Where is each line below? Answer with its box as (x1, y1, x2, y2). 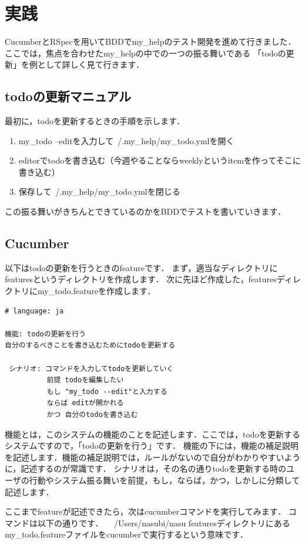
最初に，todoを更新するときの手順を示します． (5, 115, 185, 127)
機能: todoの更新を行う (5, 329, 86, 338)
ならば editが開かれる (46, 399, 124, 408)
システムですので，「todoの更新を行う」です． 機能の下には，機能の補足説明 (5, 439, 299, 452)
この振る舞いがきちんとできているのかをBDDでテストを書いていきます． (5, 205, 286, 218)
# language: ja (5, 306, 64, 315)
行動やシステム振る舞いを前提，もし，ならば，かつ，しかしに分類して (29, 473, 300, 486)
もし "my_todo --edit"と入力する (46, 387, 167, 396)
